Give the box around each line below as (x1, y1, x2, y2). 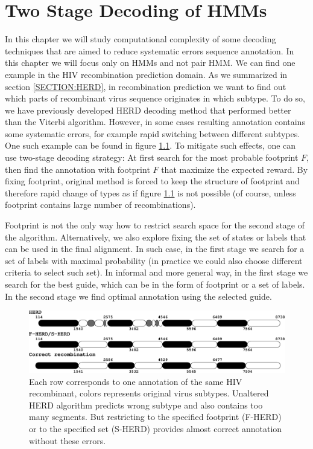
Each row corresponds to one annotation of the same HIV (29, 375, 242, 387)
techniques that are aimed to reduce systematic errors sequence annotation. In (5, 44, 294, 57)
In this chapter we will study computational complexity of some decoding (5, 33, 276, 45)
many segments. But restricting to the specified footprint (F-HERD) (29, 410, 282, 423)
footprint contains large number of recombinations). (5, 198, 196, 211)
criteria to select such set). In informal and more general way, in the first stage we (5, 266, 308, 279)
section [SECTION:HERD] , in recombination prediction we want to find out (5, 80, 286, 92)
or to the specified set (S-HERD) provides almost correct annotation (29, 422, 282, 434)
